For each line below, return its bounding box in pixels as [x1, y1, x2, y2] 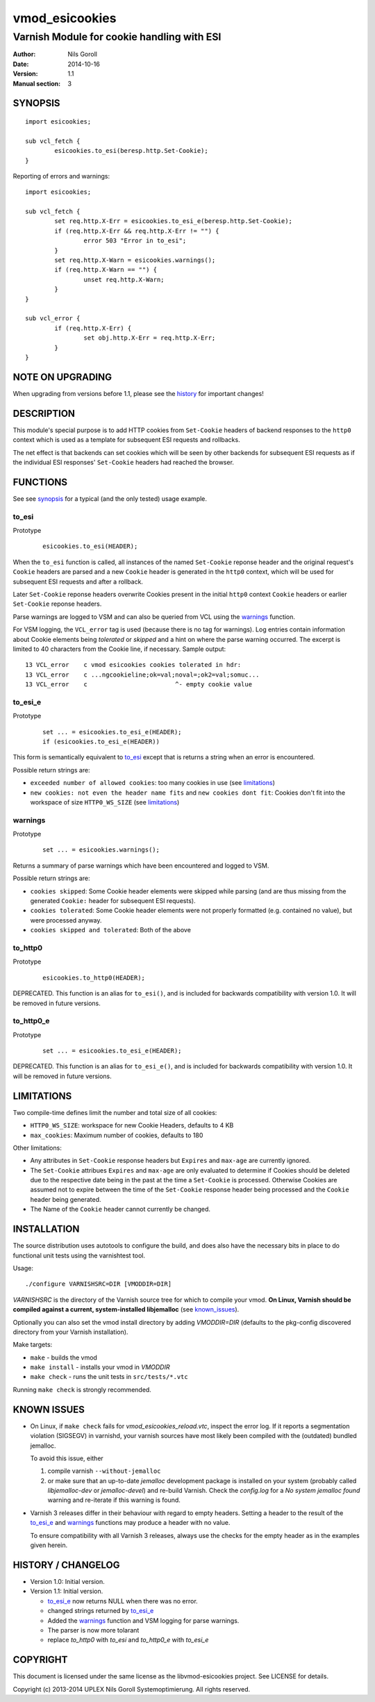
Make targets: [12, 1341, 53, 1349]
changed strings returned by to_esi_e [47, 1607, 154, 1615]
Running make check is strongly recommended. [12, 1385, 152, 1394]
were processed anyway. [30, 916, 102, 924]
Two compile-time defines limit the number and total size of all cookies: [12, 1108, 217, 1116]
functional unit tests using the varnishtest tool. [12, 1251, 146, 1259]
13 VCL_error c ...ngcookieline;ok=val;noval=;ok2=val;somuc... [25, 670, 260, 679]
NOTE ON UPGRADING [12, 371, 112, 383]
